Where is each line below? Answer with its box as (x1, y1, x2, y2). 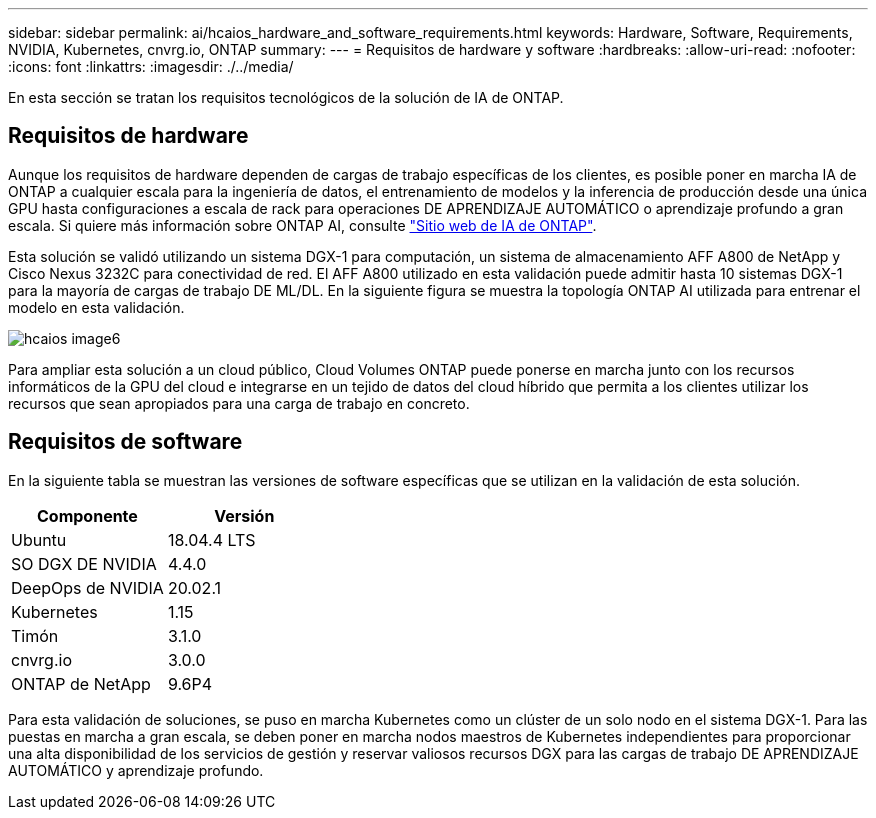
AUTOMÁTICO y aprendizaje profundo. (8, 761, 264, 779)
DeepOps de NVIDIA (11, 577, 164, 598)
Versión (214, 505, 275, 526)
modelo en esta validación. (8, 298, 185, 316)
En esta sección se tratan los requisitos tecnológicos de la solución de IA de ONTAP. (8, 89, 564, 106)
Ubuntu (11, 529, 67, 550)
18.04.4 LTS (167, 529, 256, 550)
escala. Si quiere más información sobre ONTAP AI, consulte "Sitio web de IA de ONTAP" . (8, 216, 597, 234)
